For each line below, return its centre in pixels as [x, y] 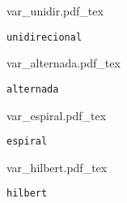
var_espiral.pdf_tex [57, 115]
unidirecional [44, 37]
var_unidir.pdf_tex [55, 11]
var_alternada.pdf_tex [63, 63]
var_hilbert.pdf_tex [57, 167]
